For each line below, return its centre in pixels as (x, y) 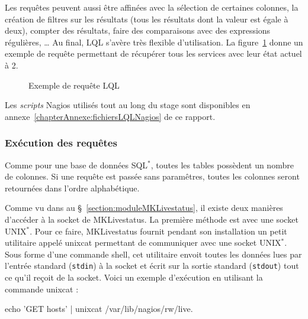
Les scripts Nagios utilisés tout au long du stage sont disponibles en (128, 105)
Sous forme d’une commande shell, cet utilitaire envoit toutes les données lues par (153, 254)
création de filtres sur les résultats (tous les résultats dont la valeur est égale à (147, 19)
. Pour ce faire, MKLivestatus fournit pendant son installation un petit (158, 231)
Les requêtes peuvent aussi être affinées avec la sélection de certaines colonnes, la (152, 7)
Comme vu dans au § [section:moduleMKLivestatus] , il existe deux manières (144, 208)
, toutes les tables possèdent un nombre (222, 165)
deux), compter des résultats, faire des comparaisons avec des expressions (138, 30)
